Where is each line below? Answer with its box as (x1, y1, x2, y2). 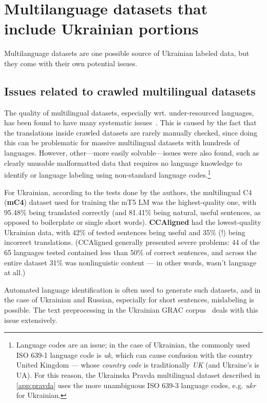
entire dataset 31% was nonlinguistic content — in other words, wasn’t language (4, 257, 257, 267)
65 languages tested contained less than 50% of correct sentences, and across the (4, 247, 257, 258)
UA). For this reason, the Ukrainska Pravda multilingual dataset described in (16, 370, 260, 380)
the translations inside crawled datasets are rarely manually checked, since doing (4, 127, 257, 138)
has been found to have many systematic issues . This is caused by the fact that (4, 117, 257, 128)
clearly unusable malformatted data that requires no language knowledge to (4, 157, 242, 168)
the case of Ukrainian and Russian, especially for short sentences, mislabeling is (4, 294, 254, 305)
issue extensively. (4, 314, 58, 325)
